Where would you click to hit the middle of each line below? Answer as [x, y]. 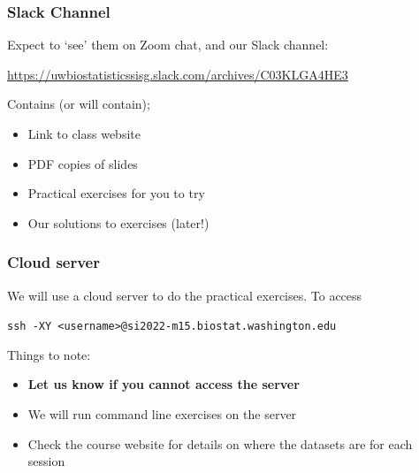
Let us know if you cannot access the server [164, 384]
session [46, 461]
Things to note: [49, 354]
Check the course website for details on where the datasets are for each [220, 443]
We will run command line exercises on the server [162, 414]
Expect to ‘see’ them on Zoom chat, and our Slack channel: [168, 45]
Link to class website [84, 134]
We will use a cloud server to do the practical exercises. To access [185, 295]
